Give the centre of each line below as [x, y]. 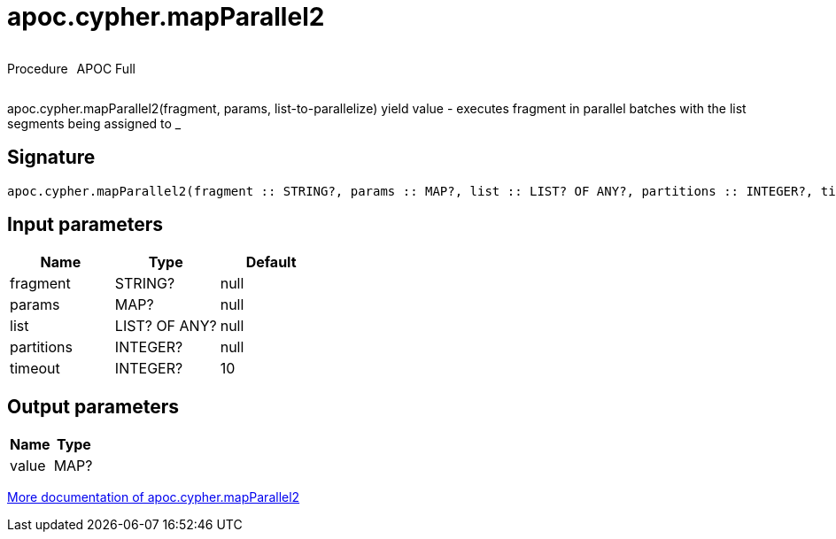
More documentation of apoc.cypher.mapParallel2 [154, 497]
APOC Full [106, 68]
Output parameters [93, 406]
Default [271, 262]
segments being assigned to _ [94, 123]
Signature [51, 158]
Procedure [38, 68]
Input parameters [85, 225]
